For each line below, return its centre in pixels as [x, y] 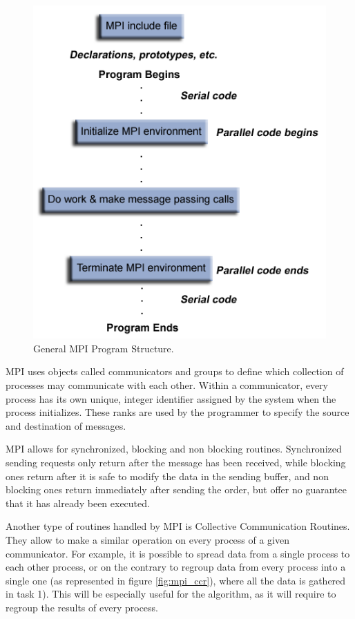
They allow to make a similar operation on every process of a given [148, 539]
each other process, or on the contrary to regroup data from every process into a [176, 567]
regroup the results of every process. [82, 607]
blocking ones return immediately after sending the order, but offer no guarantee [176, 489]
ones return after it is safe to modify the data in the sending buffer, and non [167, 476]
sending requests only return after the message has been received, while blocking [176, 462]
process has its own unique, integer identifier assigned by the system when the [171, 398]
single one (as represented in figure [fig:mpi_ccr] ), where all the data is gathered [176, 580]
